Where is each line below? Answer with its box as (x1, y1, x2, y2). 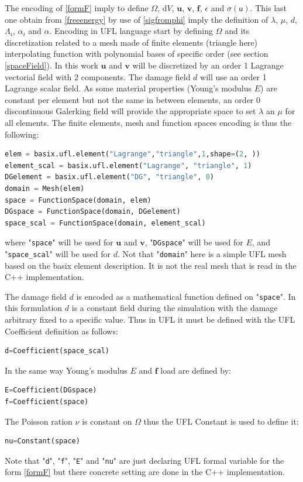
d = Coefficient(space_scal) (5, 347, 109, 355)
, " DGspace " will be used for (144, 236, 243, 248)
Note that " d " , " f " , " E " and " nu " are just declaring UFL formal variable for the (5, 454, 284, 466)
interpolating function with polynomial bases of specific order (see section (5, 47, 268, 60)
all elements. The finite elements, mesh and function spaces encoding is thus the (5, 116, 292, 128)
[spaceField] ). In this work (5, 59, 98, 71)
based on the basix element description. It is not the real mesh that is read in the (5, 259, 297, 271)
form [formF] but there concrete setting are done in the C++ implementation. (5, 466, 285, 478)
